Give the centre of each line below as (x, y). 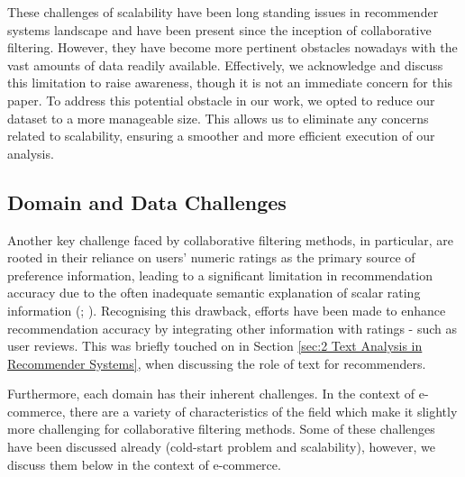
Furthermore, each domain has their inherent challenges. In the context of (211, 394)
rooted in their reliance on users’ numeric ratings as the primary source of (211, 257)
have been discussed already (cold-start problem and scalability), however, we (221, 447)
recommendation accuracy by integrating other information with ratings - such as (232, 328)
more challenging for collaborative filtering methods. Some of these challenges (221, 429)
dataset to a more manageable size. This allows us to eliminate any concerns (218, 118)
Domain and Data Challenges (147, 202)
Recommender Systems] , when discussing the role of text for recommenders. (217, 363)
